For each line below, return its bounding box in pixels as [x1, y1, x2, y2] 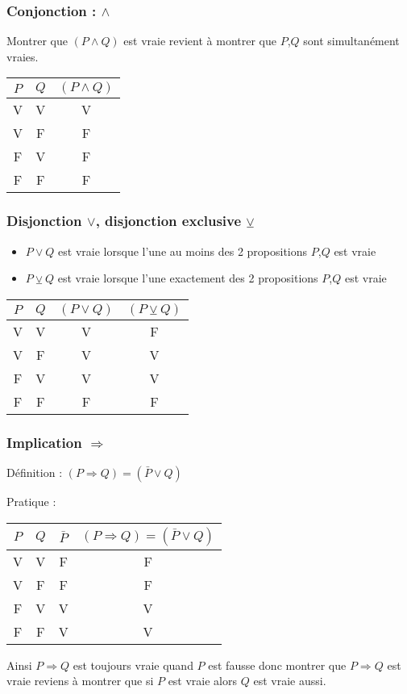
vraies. [6, 48, 39, 65]
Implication [6, 432, 82, 452]
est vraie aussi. [253, 672, 326, 689]
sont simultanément [303, 32, 400, 49]
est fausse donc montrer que [208, 656, 347, 673]
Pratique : [6, 493, 56, 510]
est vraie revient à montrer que [123, 32, 276, 49]
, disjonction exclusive [95, 211, 242, 231]
